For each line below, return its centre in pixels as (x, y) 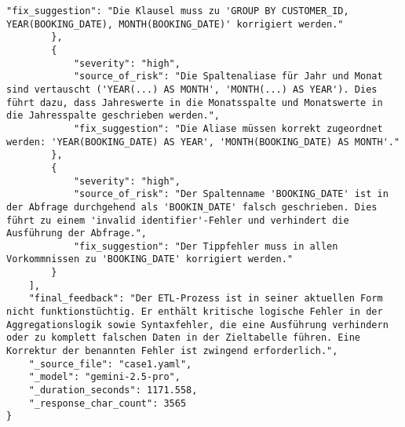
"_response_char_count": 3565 (108, 403)
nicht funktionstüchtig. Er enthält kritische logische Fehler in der (195, 312)
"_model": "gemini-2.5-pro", (104, 377)
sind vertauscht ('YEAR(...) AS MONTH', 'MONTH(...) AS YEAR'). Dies (192, 89)
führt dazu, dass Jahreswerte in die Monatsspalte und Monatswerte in (195, 102)
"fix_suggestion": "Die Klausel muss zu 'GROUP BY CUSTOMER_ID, (178, 11)
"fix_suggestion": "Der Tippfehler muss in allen (206, 246)
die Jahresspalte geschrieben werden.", (113, 116)
